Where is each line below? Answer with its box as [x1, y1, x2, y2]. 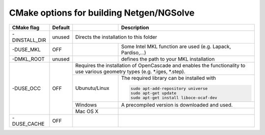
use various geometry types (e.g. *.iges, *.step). [75, 68, 185, 75]
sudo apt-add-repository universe [131, 86, 208, 91]
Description [121, 24, 149, 31]
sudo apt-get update [131, 90, 177, 96]
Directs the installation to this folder [75, 33, 158, 40]
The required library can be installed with [121, 74, 216, 81]
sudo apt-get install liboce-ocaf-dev [131, 95, 217, 100]
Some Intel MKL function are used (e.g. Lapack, [121, 43, 231, 50]
